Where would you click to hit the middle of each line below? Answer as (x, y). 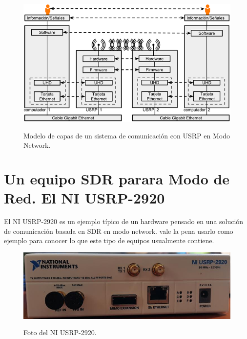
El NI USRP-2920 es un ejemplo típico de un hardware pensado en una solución (124, 221)
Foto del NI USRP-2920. (60, 332)
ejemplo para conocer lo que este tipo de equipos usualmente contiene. (109, 240)
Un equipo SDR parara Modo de (117, 179)
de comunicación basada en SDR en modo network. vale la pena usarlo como (119, 231)
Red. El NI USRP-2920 (84, 198)
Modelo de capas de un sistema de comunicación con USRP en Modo (127, 135)
